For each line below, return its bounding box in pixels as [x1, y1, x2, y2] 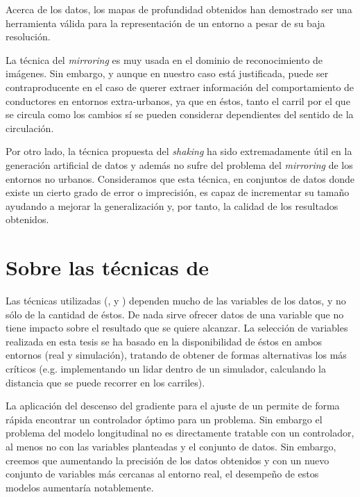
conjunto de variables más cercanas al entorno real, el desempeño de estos [6, 466, 319, 481]
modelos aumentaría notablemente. [6, 480, 154, 494]
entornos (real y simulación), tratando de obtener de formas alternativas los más [6, 348, 347, 362]
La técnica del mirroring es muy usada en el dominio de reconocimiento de [6, 52, 323, 67]
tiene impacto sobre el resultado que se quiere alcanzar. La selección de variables [6, 320, 348, 335]
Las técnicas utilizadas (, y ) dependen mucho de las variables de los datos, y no [6, 293, 346, 308]
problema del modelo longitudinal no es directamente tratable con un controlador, [6, 425, 354, 440]
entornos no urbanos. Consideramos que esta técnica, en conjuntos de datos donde [6, 171, 355, 186]
